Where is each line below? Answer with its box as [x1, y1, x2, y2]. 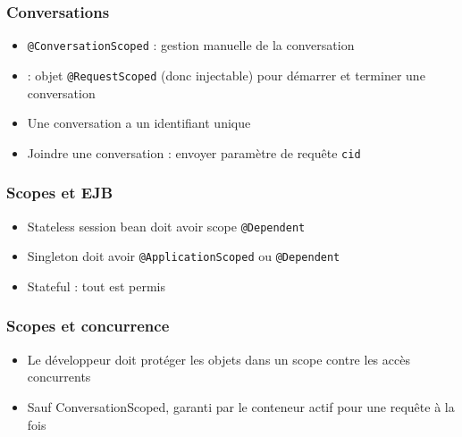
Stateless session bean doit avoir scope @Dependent [27, 216, 306, 235]
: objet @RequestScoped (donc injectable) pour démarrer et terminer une [27, 65, 425, 84]
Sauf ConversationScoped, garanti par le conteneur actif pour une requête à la [27, 397, 455, 416]
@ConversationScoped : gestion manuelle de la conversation [27, 36, 355, 55]
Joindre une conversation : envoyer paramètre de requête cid [27, 143, 361, 162]
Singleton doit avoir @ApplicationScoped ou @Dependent [27, 247, 340, 265]
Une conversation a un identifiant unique [27, 113, 251, 132]
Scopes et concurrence [6, 315, 170, 337]
